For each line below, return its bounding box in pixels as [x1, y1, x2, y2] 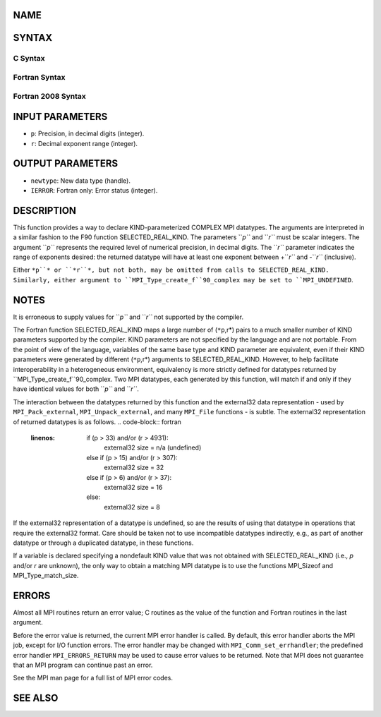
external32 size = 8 [104, 502, 160, 511]
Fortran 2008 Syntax [13, 91, 86, 101]
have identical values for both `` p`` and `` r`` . [13, 385, 139, 393]
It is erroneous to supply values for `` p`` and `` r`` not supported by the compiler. [13, 313, 243, 321]
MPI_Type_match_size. [13, 572, 79, 580]
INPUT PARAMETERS [13, 111, 108, 123]
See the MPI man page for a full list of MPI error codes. [13, 674, 173, 682]
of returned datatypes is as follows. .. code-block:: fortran [13, 417, 181, 426]
